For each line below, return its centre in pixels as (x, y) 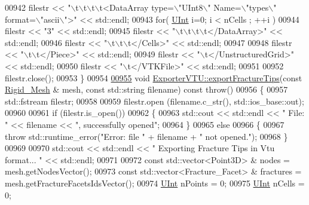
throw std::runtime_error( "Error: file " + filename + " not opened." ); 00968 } (146, 136)
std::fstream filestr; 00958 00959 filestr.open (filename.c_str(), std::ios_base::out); (154, 101)
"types (257, 7)
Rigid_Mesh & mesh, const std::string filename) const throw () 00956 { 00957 (146, 89)
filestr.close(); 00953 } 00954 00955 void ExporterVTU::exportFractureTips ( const (154, 77)
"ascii (50, 19)
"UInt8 (191, 7)
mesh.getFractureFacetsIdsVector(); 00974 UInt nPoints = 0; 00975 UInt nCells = (155, 183)
